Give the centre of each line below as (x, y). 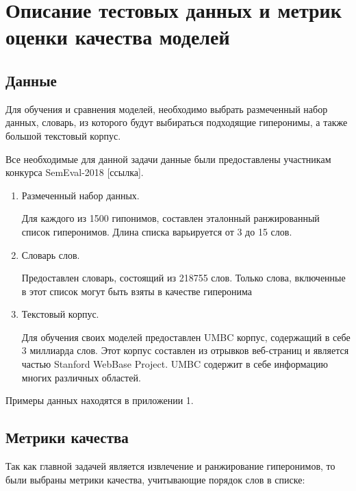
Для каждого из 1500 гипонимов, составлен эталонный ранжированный (170, 218)
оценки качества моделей (118, 37)
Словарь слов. (51, 254)
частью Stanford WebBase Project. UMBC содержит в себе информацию (175, 364)
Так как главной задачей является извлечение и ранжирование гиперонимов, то (170, 466)
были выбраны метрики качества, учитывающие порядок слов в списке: (155, 479)
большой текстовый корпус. (63, 135)
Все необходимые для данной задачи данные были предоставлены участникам (168, 159)
